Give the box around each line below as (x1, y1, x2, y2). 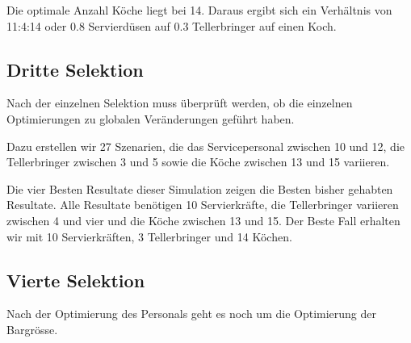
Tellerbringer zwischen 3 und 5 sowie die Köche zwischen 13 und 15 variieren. (6, 153, 390, 170)
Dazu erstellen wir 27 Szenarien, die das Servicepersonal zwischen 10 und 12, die (6, 137, 405, 154)
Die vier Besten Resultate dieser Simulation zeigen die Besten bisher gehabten (6, 180, 393, 197)
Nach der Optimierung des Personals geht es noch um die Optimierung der (6, 305, 377, 322)
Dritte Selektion (6, 56, 144, 82)
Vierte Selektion (6, 267, 145, 292)
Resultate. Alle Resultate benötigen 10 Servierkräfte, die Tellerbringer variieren (6, 196, 399, 213)
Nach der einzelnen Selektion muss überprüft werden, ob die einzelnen (6, 94, 353, 111)
